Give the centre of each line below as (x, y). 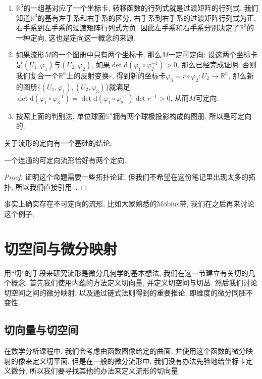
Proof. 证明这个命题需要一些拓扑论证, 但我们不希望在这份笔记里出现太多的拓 (130, 177)
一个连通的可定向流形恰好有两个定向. (65, 160)
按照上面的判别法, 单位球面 (61, 116)
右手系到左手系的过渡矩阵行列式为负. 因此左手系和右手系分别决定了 (128, 28)
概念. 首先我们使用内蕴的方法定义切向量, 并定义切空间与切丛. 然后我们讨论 (134, 283)
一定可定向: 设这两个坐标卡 (213, 54)
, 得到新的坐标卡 (139, 75)
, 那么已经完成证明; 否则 (217, 64)
